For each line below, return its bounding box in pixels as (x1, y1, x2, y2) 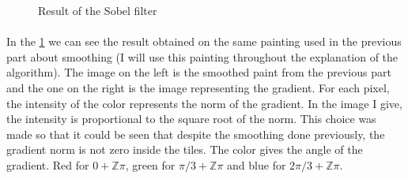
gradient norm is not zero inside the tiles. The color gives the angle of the (6, 141, 363, 158)
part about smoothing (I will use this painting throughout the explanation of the (6, 48, 399, 65)
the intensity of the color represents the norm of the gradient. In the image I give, (6, 95, 402, 111)
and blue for (227, 156, 286, 173)
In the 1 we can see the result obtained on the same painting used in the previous (6, 33, 402, 50)
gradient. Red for (6, 156, 89, 173)
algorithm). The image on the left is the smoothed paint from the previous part (6, 64, 391, 80)
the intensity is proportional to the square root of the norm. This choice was (6, 110, 376, 127)
